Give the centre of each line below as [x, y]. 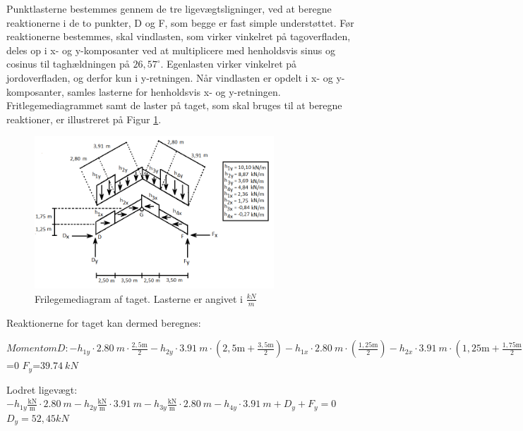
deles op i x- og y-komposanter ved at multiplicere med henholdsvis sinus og [171, 50]
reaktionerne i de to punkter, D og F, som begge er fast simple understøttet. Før [180, 22]
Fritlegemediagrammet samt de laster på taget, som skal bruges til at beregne [174, 105]
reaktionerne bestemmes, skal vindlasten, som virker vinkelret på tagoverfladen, [179, 36]
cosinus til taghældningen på [68, 64]
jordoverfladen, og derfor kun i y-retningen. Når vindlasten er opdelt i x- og [170, 77]
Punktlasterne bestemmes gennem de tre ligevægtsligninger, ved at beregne [169, 8]
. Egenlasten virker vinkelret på [229, 64]
